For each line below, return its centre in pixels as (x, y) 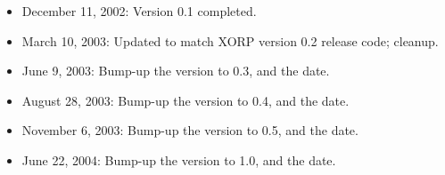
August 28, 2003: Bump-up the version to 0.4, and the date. (185, 100)
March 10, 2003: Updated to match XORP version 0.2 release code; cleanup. (230, 40)
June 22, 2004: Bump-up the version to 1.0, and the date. (179, 159)
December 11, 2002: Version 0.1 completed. (139, 11)
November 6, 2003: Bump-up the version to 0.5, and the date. (190, 130)
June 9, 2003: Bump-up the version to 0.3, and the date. (176, 71)
